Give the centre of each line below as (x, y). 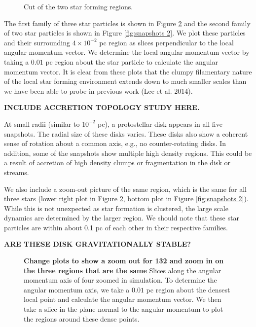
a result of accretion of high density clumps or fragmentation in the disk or (117, 163)
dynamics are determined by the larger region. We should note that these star (122, 218)
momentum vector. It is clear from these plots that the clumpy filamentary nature (128, 71)
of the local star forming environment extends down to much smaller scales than (125, 81)
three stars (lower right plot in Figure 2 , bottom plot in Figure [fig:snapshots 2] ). (126, 199)
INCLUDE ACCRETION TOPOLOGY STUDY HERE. (102, 107)
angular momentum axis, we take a (77, 289)
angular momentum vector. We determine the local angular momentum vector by (127, 52)
